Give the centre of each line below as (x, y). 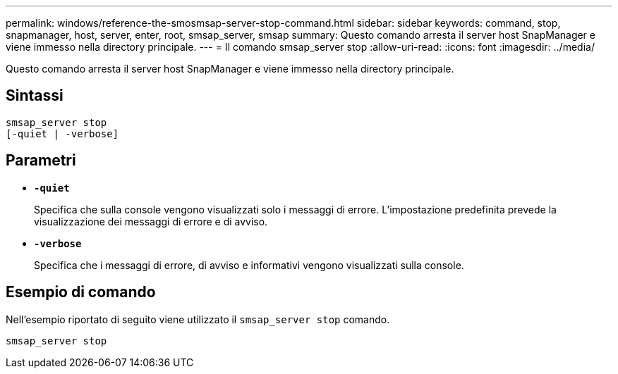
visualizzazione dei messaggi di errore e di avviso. (151, 221)
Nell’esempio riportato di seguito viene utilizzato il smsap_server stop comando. (198, 319)
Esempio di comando (81, 292)
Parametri (41, 161)
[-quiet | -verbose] (62, 133)
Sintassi (35, 96)
